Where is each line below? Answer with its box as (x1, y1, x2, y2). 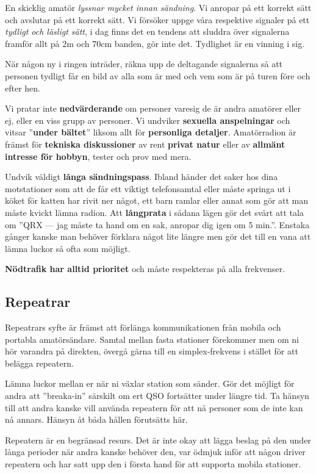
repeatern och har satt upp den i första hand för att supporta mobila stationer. (5, 458, 301, 470)
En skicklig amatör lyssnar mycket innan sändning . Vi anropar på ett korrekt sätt (5, 1, 312, 13)
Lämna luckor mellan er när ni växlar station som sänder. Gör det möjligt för (5, 377, 295, 390)
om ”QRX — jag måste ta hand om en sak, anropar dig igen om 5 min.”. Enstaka (5, 218, 310, 231)
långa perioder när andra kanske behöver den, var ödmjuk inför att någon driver (5, 445, 306, 458)
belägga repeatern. (5, 356, 74, 369)
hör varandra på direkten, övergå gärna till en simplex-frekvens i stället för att (5, 345, 298, 357)
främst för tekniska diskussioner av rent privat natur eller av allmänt (5, 137, 285, 150)
